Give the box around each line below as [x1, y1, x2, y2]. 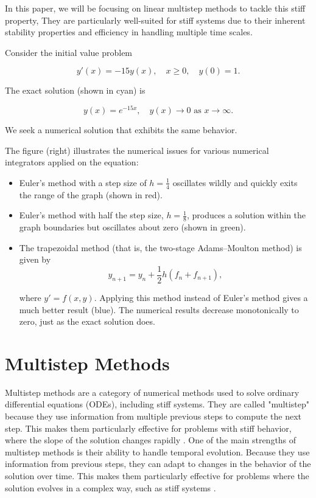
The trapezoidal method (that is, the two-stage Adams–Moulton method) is [19, 241, 302, 254]
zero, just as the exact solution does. [19, 315, 155, 328]
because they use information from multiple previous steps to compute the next [5, 410, 301, 423]
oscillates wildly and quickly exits [172, 176, 298, 188]
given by [19, 253, 51, 266]
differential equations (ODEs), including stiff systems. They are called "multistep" [5, 398, 309, 410]
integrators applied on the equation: [5, 156, 139, 168]
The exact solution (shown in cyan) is [5, 84, 146, 97]
